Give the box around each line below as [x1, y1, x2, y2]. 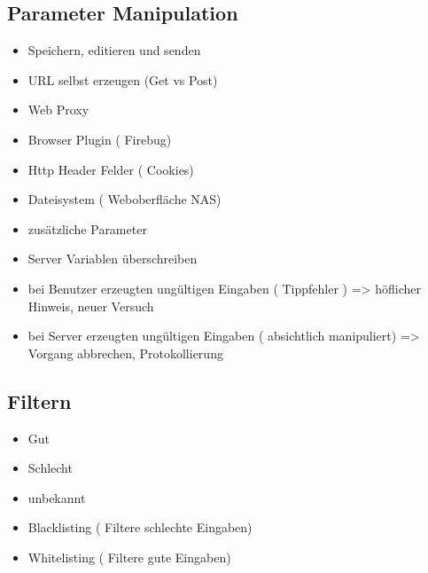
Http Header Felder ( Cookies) [27, 160, 194, 178]
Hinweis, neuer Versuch [27, 296, 154, 315]
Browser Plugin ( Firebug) [27, 130, 172, 148]
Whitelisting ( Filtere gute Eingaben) [27, 547, 231, 566]
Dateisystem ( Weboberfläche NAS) [27, 190, 222, 208]
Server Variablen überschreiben [27, 249, 198, 268]
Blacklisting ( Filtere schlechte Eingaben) [27, 518, 253, 537]
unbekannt [27, 488, 86, 506]
